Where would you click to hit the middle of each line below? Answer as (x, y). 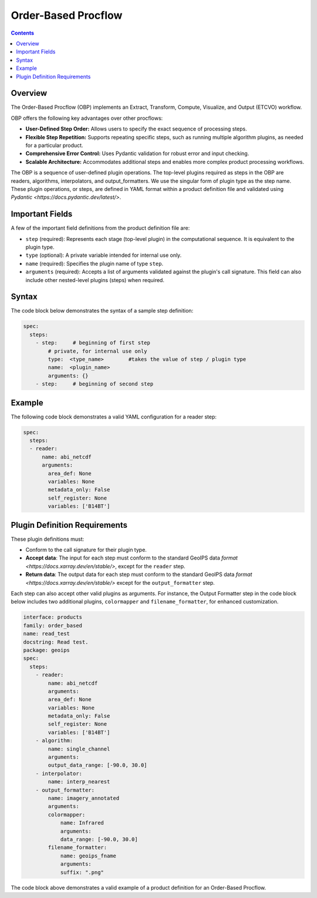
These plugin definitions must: (48, 539)
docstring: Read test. (56, 642)
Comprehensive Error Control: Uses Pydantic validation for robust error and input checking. (137, 153)
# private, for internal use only (97, 351)
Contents (23, 33)
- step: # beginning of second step (95, 384)
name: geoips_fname (88, 856)
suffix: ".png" (82, 872)
